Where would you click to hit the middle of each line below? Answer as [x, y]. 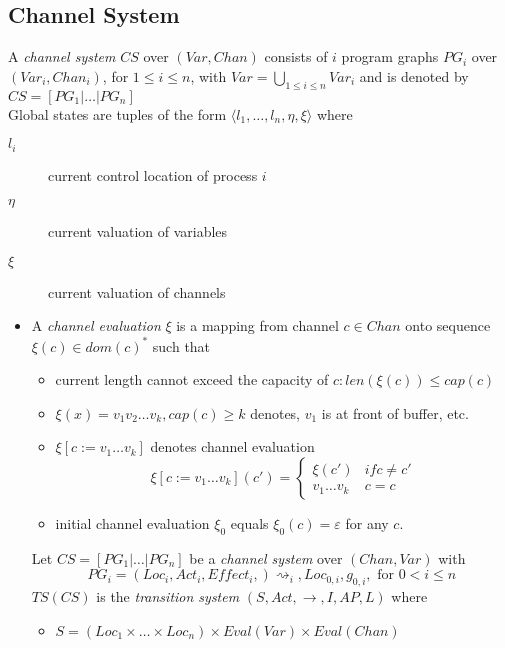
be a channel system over [266, 557]
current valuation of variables [138, 231]
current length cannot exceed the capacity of [192, 379]
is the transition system [168, 596]
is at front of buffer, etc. [395, 412]
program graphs [390, 56]
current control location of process [153, 174]
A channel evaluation [96, 325]
